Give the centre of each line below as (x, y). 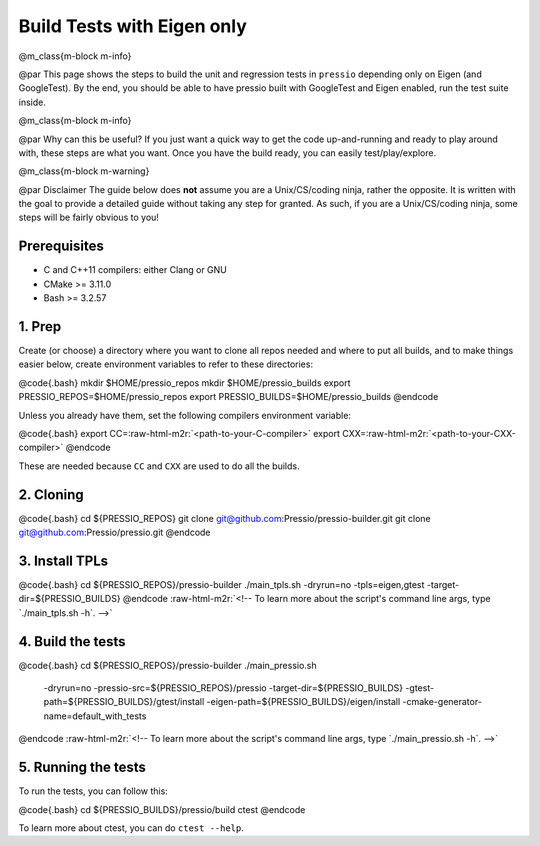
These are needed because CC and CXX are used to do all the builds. (159, 466)
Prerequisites (61, 246)
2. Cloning (51, 494)
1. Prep (40, 326)
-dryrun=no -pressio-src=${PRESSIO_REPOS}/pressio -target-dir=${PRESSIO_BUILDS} (223, 688)
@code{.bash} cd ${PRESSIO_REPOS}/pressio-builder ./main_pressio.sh (167, 665)
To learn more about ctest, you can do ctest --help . (131, 827)
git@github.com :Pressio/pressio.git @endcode (114, 532)
